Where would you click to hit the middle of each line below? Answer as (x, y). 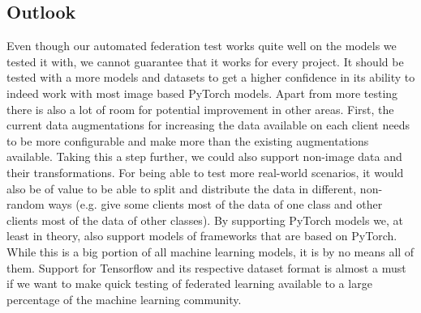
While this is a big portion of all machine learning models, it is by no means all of (210, 251)
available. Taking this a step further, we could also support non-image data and (204, 156)
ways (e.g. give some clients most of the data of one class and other (215, 204)
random (26, 204)
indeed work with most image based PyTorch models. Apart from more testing (202, 93)
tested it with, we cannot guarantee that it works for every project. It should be (205, 61)
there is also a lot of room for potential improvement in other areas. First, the (200, 109)
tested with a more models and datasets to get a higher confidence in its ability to (211, 77)
